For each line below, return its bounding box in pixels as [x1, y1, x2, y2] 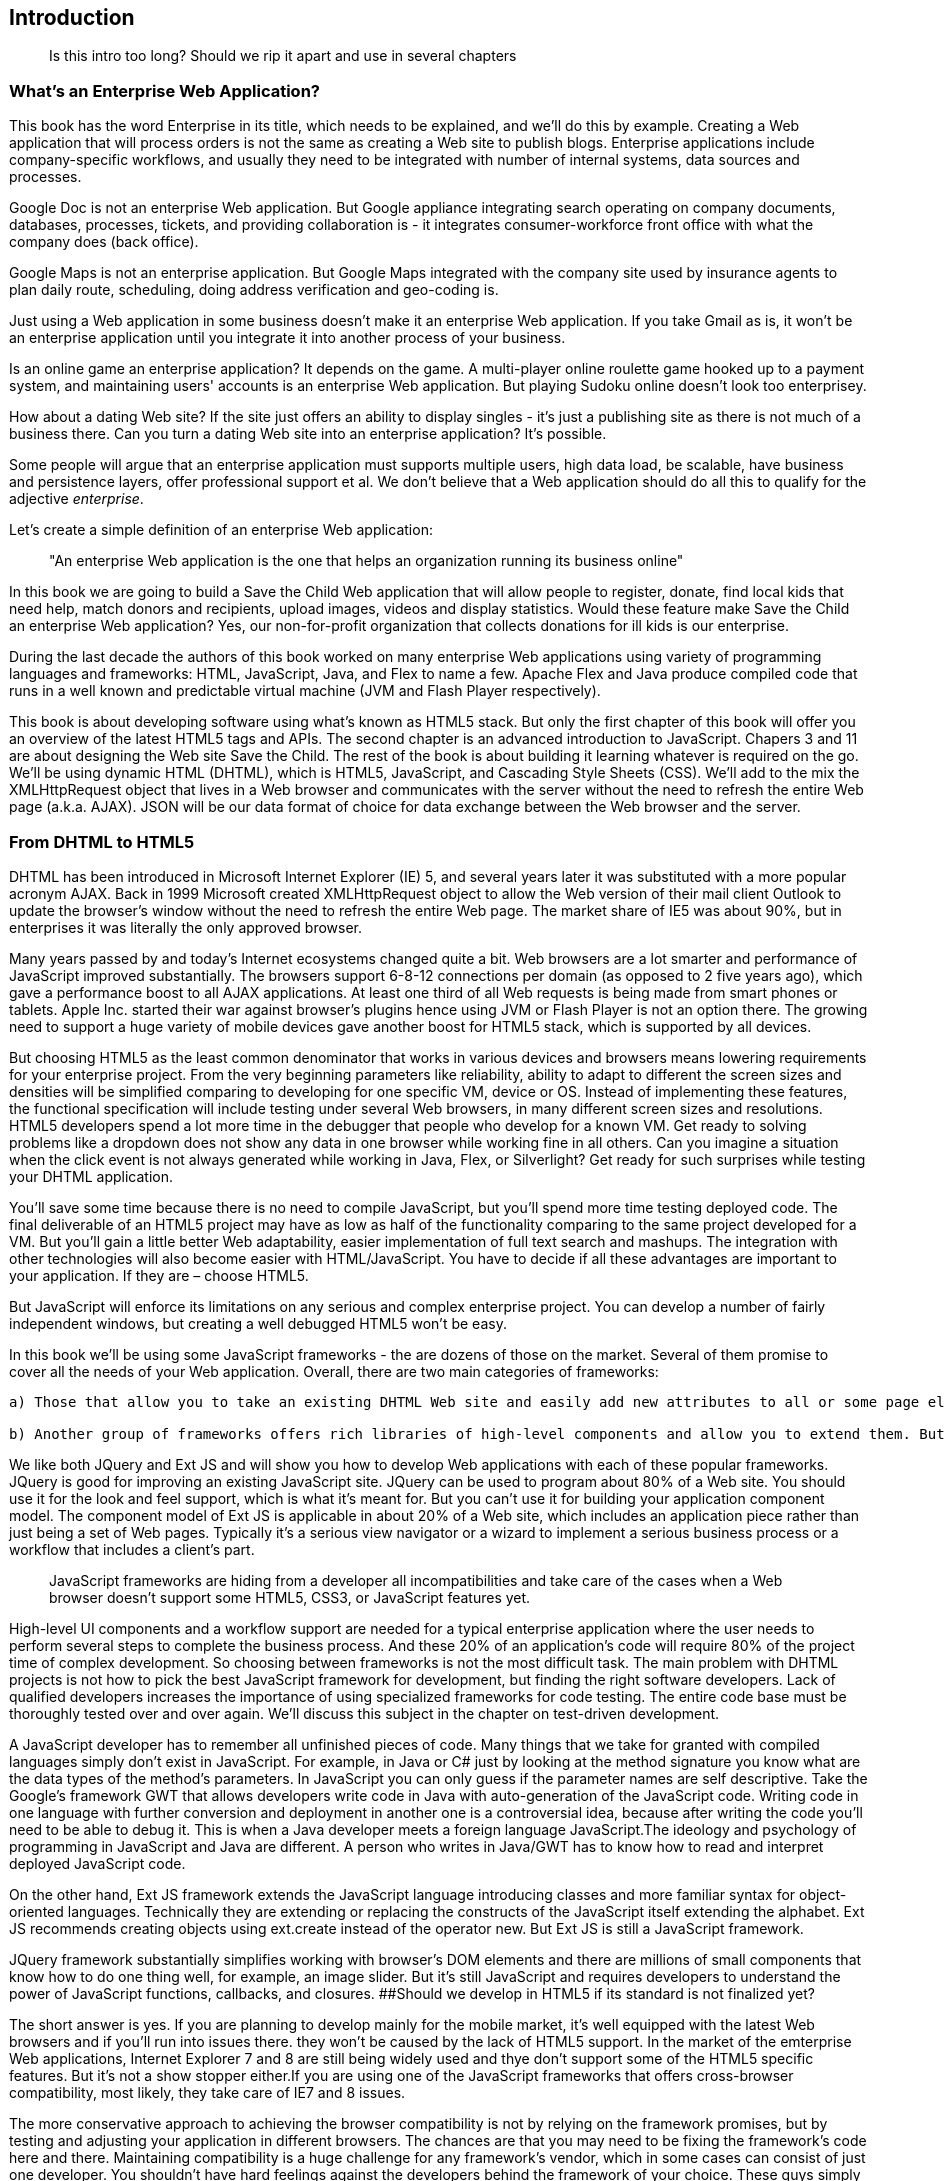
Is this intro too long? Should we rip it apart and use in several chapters [49, 47, 517, 65]
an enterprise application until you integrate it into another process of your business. [9, 329, 566, 347]
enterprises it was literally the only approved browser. [9, 918, 363, 936]
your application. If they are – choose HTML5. [9, 1266, 309, 1284]
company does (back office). [9, 233, 199, 251]
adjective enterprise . [9, 490, 144, 508]
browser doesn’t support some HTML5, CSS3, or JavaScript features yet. [49, 1588, 531, 1606]
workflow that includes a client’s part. [9, 1540, 255, 1558]
